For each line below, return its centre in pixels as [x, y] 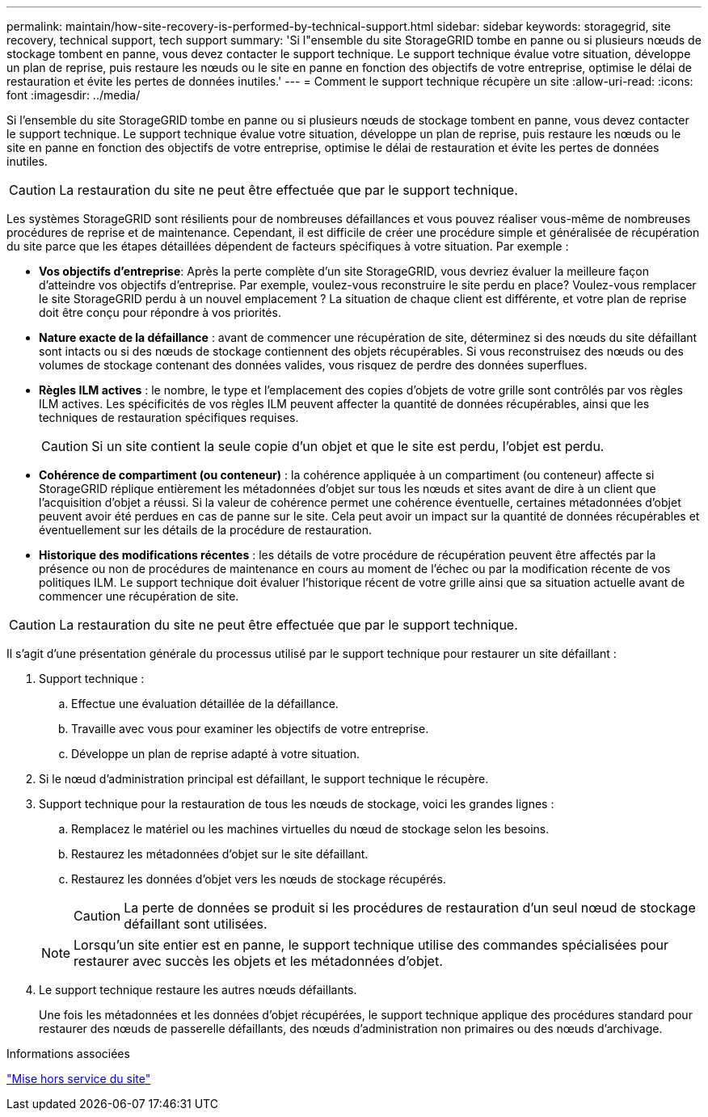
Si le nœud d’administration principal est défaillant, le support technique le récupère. [264, 779]
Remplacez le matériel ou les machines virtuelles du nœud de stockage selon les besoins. [310, 829]
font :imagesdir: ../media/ [74, 95]
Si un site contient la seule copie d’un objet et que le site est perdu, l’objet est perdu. [348, 446]
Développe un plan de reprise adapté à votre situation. [216, 754]
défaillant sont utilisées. [196, 924]
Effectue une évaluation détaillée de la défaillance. [205, 704]
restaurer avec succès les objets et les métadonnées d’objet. [258, 961]
